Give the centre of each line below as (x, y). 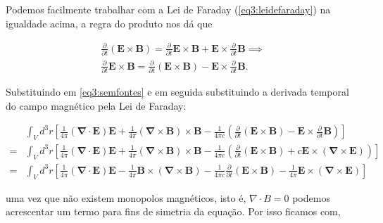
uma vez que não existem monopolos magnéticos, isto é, (126, 197)
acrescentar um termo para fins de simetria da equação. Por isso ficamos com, (173, 211)
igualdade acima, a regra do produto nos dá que (109, 23)
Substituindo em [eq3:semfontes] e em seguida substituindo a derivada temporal (177, 91)
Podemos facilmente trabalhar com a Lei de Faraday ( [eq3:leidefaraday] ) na (168, 9)
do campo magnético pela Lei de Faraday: (96, 105)
